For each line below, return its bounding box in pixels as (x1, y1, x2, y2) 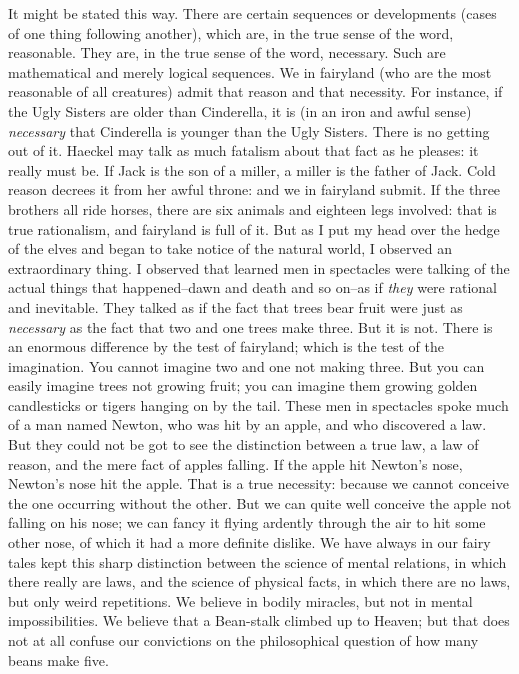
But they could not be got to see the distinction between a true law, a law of (8, 434, 479, 455)
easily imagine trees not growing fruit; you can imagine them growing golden (8, 375, 478, 396)
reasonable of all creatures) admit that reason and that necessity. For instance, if (8, 81, 503, 102)
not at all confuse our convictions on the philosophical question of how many (8, 630, 479, 650)
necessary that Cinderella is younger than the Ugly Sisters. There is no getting (8, 120, 490, 141)
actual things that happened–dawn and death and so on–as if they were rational (8, 277, 497, 298)
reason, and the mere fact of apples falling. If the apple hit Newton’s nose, (8, 453, 463, 474)
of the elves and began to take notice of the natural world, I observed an (8, 238, 452, 259)
